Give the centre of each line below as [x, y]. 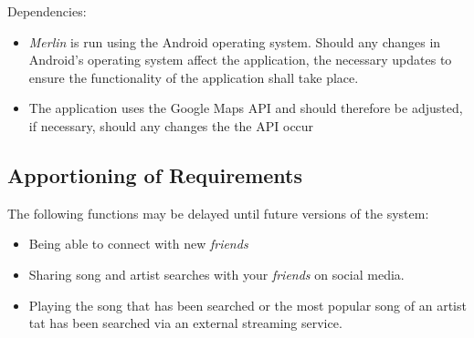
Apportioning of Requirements [155, 174]
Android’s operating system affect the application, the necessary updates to [240, 60]
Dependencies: [47, 11]
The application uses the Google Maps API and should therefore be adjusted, [246, 108]
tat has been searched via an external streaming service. [185, 323]
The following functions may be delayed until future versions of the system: [218, 213]
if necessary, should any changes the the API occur [171, 125]
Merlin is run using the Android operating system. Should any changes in [235, 41]
